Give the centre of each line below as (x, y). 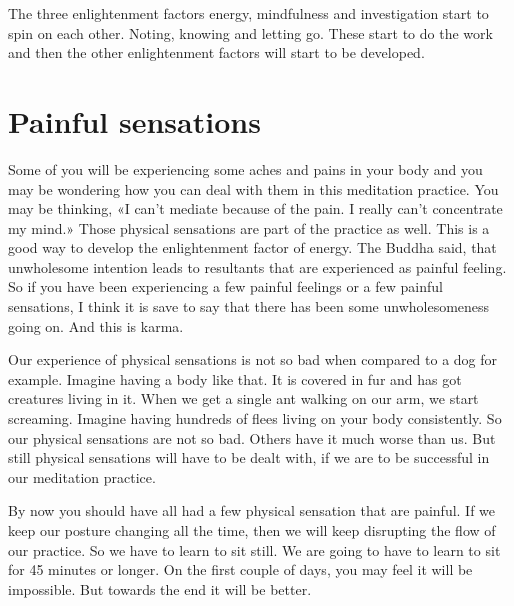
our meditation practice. (82, 476)
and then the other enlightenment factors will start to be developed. (216, 52)
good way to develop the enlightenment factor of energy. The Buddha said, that (252, 247)
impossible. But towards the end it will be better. (160, 588)
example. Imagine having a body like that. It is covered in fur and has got (235, 378)
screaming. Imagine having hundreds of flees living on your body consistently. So (255, 418)
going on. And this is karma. (96, 325)
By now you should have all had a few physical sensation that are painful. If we (252, 510)
